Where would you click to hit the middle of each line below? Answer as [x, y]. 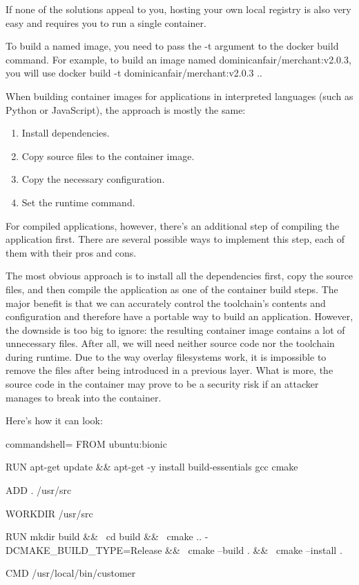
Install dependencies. [66, 133]
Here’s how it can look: [54, 420]
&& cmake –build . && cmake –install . [254, 549]
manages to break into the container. [84, 397]
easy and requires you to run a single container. [106, 22]
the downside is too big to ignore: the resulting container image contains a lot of [175, 329]
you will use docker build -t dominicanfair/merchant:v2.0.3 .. [134, 73]
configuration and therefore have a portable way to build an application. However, [179, 316]
